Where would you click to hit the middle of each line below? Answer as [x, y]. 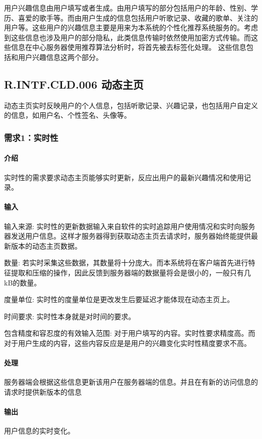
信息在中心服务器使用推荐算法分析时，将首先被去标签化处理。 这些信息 [128, 47]
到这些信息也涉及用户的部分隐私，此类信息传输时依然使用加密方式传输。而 [127, 37]
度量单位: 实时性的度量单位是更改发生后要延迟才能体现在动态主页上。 [119, 299]
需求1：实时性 [31, 137]
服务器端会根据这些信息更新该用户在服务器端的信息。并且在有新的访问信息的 [131, 382]
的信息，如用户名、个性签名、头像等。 [68, 115]
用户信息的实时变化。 [39, 431]
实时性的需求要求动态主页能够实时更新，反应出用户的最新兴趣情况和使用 [124, 177]
